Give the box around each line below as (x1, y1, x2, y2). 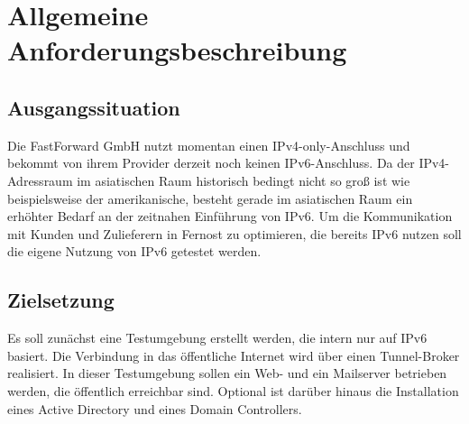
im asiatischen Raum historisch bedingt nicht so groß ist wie (77, 171, 410, 189)
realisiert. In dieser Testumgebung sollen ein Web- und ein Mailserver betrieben (7, 364, 447, 383)
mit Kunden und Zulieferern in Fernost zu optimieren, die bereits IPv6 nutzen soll (7, 224, 462, 243)
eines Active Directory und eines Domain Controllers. (7, 399, 302, 418)
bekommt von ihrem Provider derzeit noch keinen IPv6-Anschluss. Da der (7, 153, 415, 172)
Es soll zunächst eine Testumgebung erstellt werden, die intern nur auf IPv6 (7, 328, 428, 347)
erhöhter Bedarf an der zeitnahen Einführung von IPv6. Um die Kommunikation (7, 207, 453, 226)
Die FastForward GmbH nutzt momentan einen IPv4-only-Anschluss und (7, 135, 410, 154)
